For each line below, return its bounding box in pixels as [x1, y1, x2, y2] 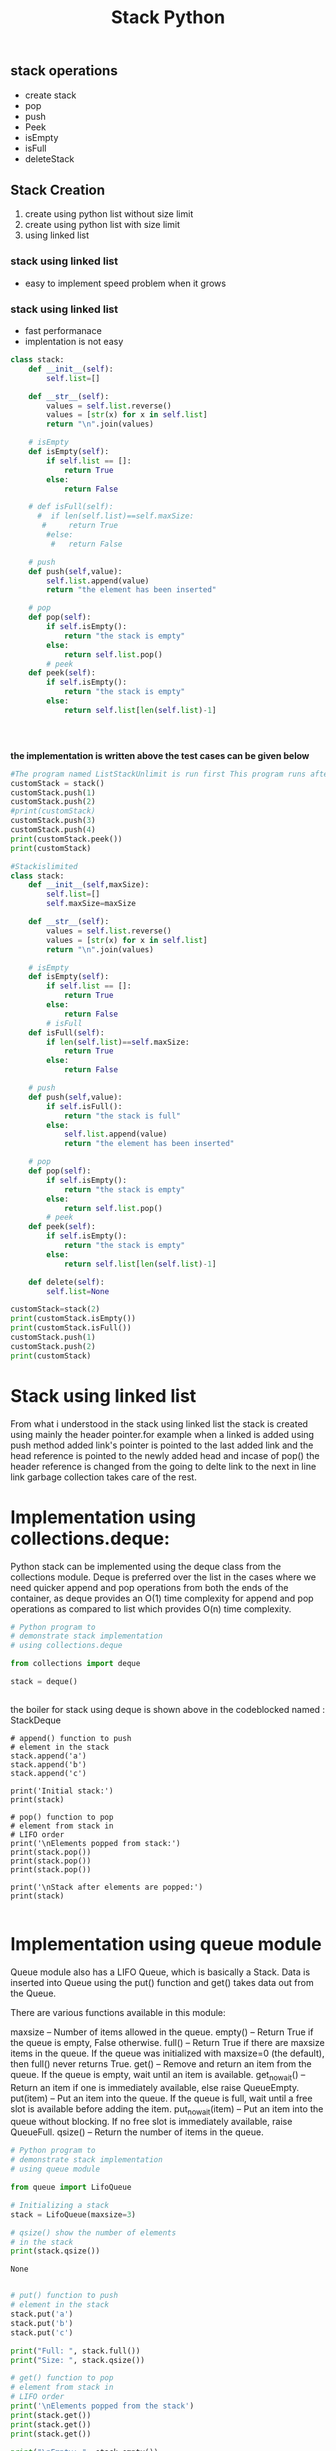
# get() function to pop [10, 2373, 114, 2383]
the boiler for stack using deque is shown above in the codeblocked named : [10, 1703, 326, 1715]
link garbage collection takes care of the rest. [10, 1471, 197, 1483]
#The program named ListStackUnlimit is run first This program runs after [10, 769, 333, 779]
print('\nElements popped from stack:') [10, 1838, 182, 1848]
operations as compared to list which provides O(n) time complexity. [10, 1602, 292, 1615]
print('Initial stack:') [10, 1786, 114, 1796]
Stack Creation [10, 182, 106, 198]
